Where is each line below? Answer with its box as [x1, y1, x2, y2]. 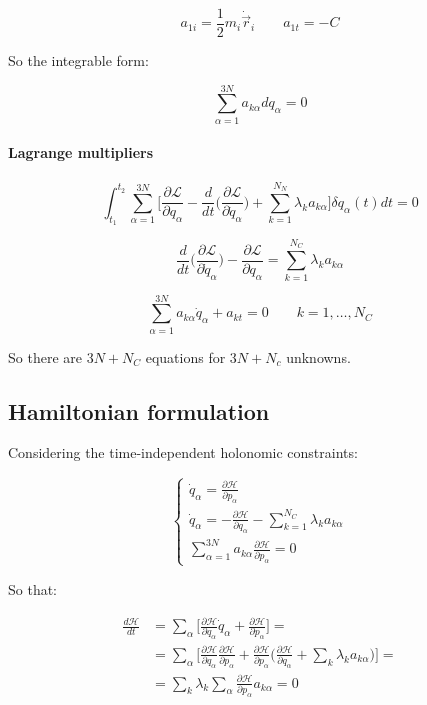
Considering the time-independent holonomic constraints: [8, 442, 358, 463]
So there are [8, 346, 82, 367]
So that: [8, 578, 58, 599]
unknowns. [286, 346, 351, 367]
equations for [145, 346, 226, 367]
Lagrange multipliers [8, 142, 154, 163]
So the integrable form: [8, 50, 149, 71]
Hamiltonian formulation [8, 395, 270, 426]
